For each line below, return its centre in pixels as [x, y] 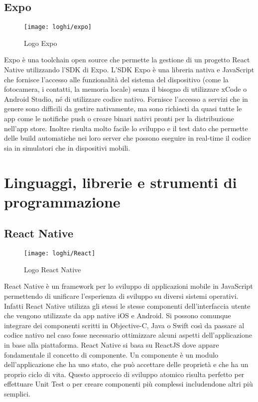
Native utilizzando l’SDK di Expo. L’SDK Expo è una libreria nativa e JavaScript [129, 70]
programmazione [62, 201]
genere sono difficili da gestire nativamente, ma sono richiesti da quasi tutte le [123, 108]
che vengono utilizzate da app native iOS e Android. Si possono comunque [118, 315]
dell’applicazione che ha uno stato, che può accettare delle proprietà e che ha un [126, 364]
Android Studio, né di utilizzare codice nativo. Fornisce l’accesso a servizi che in [126, 99]
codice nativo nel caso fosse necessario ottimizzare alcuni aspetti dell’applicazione [128, 335]
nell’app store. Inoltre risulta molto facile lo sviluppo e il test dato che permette [126, 128]
